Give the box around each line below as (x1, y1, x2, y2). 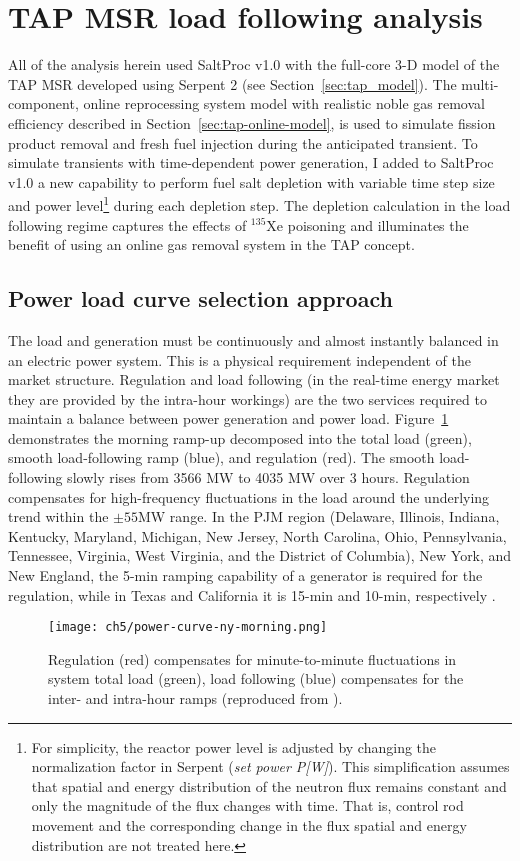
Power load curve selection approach (8, 283, 393, 314)
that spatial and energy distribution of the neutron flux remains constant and (31, 775, 507, 796)
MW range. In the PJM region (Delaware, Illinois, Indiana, (137, 506, 500, 527)
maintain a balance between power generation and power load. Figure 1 (8, 408, 449, 429)
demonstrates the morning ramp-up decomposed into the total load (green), (8, 427, 472, 448)
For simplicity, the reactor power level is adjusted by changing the (31, 736, 437, 757)
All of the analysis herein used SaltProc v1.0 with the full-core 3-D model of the (8, 54, 500, 75)
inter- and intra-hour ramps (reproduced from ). (48, 688, 343, 709)
